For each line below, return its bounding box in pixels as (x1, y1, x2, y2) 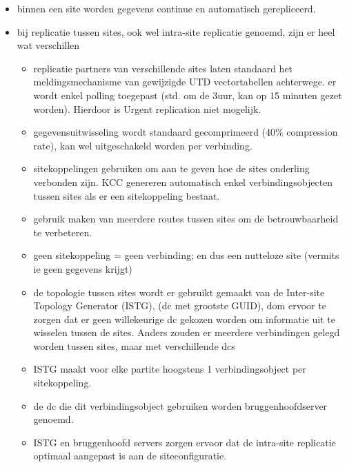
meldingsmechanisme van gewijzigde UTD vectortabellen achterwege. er (33, 74, 337, 89)
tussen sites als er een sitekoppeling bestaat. (33, 188, 220, 203)
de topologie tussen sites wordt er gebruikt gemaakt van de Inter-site (33, 284, 325, 299)
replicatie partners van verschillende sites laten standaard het (33, 61, 293, 75)
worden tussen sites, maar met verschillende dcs (33, 338, 235, 353)
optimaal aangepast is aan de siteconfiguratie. (33, 448, 227, 463)
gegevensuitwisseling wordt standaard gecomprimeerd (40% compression (33, 125, 338, 139)
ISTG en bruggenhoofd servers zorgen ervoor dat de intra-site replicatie (33, 435, 336, 449)
